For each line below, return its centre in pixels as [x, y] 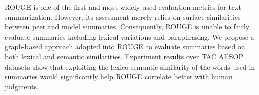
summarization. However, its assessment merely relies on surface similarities [123, 17]
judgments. [22, 86]
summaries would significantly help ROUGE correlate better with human [119, 76]
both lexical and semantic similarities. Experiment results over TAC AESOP [124, 56]
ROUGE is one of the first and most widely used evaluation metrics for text [123, 7]
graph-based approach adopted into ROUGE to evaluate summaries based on [125, 46]
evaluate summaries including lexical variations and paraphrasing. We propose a [129, 36]
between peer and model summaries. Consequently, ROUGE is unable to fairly [127, 27]
